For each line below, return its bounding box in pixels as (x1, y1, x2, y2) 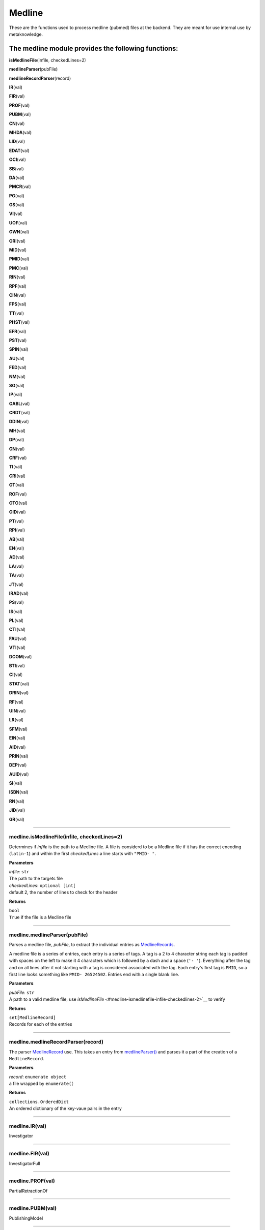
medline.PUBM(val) (9, 1205, 57, 1212)
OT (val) (9, 482, 25, 488)
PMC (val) (9, 265, 28, 271)
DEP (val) (9, 762, 27, 768)
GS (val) (9, 202, 25, 208)
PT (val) (9, 518, 24, 524)
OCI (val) (9, 156, 26, 162)
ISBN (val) (9, 789, 29, 795)
